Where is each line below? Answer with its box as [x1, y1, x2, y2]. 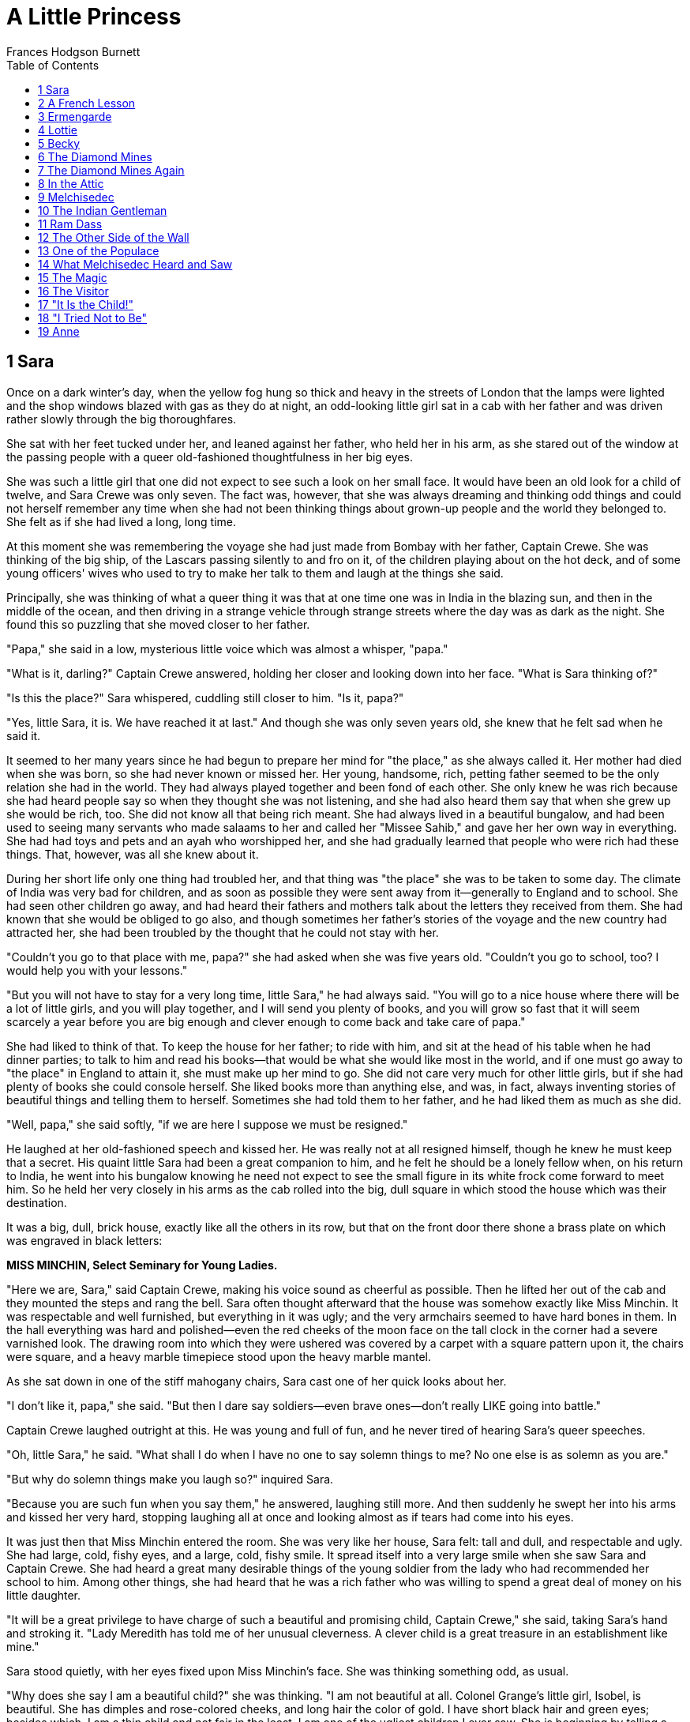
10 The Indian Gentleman [38, 203, 167, 217]
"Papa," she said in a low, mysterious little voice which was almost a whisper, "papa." [6, 641, 448, 656]
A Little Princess [6, 3, 182, 30]
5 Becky [38, 136, 81, 150]
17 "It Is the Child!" [38, 297, 134, 311]
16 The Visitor [38, 284, 109, 298]
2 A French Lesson [38, 96, 136, 110]
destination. [6, 1195, 67, 1209]
